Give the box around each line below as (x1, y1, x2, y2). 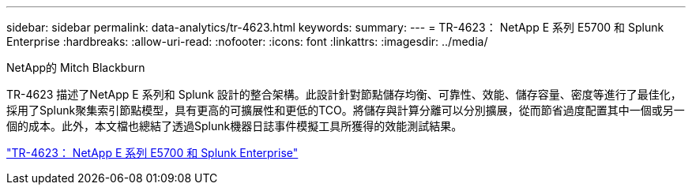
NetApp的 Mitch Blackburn (6, 61, 145, 74)
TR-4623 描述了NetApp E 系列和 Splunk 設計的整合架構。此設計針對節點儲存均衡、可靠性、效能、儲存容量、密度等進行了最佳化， (6, 88, 682, 101)
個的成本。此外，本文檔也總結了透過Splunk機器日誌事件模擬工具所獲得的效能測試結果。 (6, 119, 463, 133)
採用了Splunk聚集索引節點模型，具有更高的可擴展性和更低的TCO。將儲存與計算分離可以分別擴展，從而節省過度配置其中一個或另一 (6, 103, 685, 117)
